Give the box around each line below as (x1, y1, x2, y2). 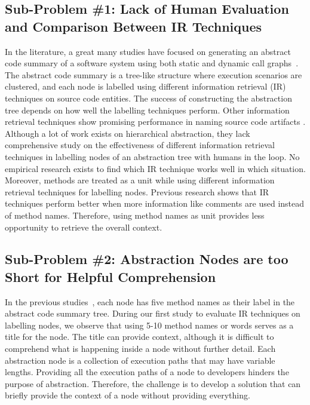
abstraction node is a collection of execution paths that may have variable (5, 354, 275, 366)
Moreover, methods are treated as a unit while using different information (5, 174, 275, 186)
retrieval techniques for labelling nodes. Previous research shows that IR (5, 185, 269, 198)
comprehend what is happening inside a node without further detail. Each (5, 342, 276, 355)
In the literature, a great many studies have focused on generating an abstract (5, 45, 291, 57)
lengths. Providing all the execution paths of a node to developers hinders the (5, 366, 289, 378)
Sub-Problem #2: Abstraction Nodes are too (5, 250, 288, 268)
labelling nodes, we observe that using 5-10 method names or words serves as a (5, 318, 294, 331)
